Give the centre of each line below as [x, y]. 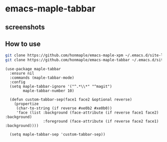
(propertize [26, 104]
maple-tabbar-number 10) [49, 91]
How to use [23, 44]
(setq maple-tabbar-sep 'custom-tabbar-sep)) [58, 135]
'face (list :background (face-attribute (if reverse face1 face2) [87, 113]
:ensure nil [22, 73]
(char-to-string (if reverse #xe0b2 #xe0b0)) [64, 108]
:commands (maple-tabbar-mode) [42, 78]
